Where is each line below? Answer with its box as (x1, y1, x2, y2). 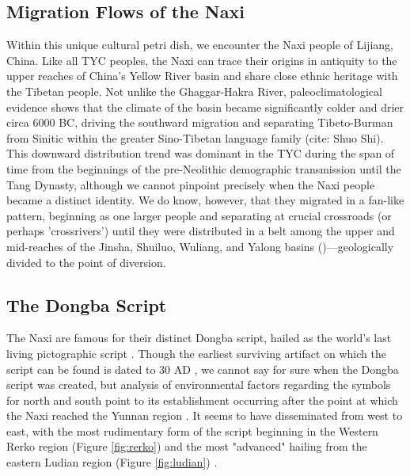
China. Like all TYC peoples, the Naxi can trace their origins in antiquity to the (6, 51, 397, 68)
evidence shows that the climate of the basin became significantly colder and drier (6, 98, 404, 115)
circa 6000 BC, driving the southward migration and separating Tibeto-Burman (6, 114, 393, 131)
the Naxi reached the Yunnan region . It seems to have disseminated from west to (6, 407, 403, 424)
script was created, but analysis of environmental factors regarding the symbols (6, 376, 391, 393)
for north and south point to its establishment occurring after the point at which (6, 391, 398, 408)
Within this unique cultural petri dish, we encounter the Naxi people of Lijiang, (6, 36, 393, 53)
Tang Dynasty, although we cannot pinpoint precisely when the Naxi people (6, 176, 375, 192)
